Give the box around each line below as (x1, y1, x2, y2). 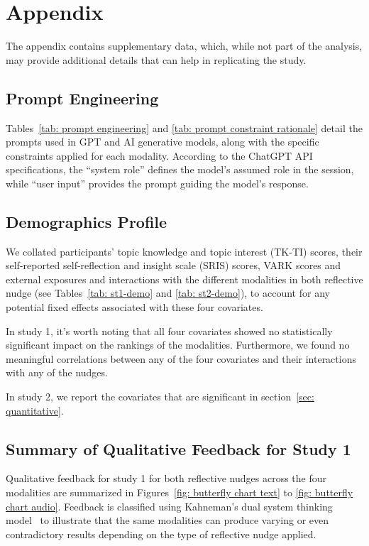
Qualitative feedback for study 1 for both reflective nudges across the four (6, 471, 327, 486)
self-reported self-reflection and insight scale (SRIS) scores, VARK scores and (6, 258, 341, 273)
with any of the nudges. (6, 365, 108, 380)
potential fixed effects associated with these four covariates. (6, 300, 263, 315)
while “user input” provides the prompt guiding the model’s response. (6, 175, 309, 190)
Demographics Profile (6, 210, 167, 232)
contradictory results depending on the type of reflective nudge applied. (6, 526, 316, 541)
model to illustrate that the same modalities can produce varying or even (6, 513, 329, 528)
